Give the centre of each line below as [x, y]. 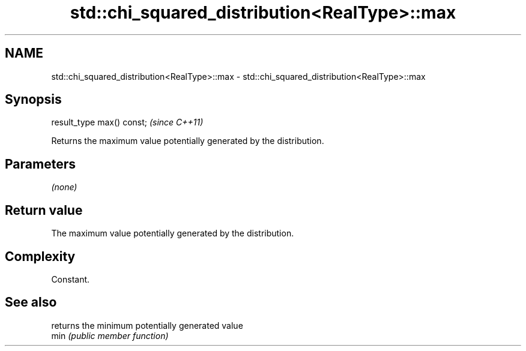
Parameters [40, 164]
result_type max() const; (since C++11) [127, 122]
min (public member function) [110, 335]
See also [31, 302]
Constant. [71, 279]
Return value [44, 210]
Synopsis [33, 100]
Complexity [40, 256]
